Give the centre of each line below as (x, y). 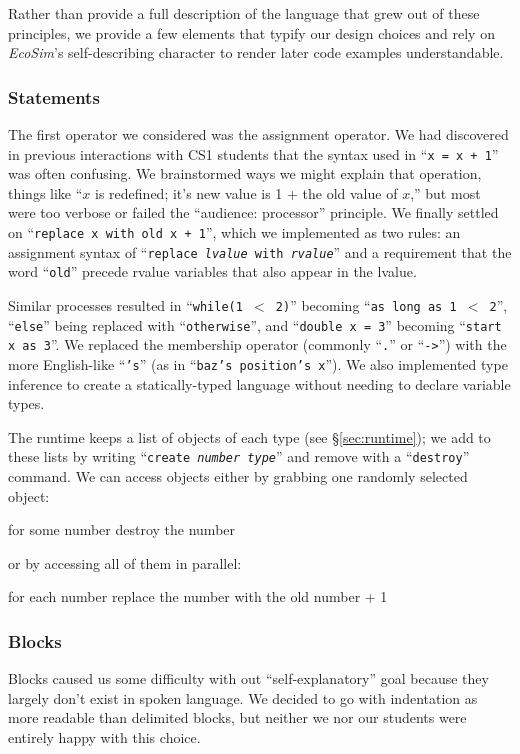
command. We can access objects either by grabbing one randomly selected (238, 476)
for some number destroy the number (122, 529)
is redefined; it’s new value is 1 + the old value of (246, 192)
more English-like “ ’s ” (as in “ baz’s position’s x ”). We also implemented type (258, 363)
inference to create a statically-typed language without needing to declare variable (259, 383)
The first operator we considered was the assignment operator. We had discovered (258, 134)
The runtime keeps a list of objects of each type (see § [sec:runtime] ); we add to (249, 436)
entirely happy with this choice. (104, 737)
